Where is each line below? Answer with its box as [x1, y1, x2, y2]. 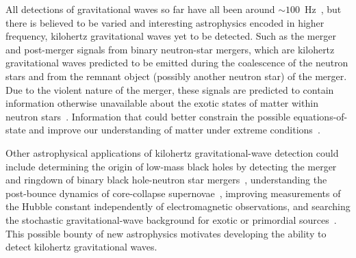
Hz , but [305, 2, 342, 16]
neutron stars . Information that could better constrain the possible [5, 109, 290, 123]
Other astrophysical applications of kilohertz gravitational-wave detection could [5, 145, 339, 159]
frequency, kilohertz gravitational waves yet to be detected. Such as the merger [5, 29, 336, 43]
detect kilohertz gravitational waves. [5, 240, 157, 254]
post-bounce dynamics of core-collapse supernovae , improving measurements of [5, 185, 341, 200]
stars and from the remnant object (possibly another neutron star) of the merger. [5, 68, 347, 83]
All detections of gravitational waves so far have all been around [5, 2, 275, 16]
